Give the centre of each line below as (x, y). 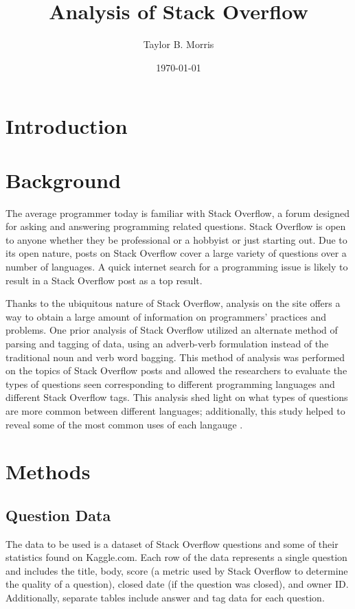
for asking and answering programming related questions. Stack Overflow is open (176, 226)
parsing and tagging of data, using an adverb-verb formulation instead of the (167, 343)
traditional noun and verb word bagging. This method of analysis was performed (175, 357)
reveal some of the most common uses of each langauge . (124, 424)
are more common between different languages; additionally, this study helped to (175, 410)
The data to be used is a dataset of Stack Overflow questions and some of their (172, 543)
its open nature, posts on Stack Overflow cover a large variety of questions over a (176, 253)
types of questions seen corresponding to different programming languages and (170, 383)
